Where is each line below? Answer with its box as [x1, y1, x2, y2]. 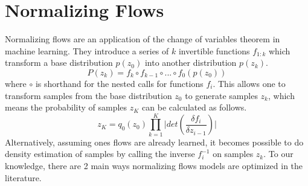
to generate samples [185, 89, 258, 101]
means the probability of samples [5, 101, 127, 114]
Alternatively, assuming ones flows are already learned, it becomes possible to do [5, 135, 304, 148]
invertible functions [178, 44, 250, 57]
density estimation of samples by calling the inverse [5, 147, 195, 160]
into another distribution [144, 56, 237, 69]
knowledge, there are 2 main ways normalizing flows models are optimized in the [5, 159, 303, 172]
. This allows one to [213, 77, 286, 89]
